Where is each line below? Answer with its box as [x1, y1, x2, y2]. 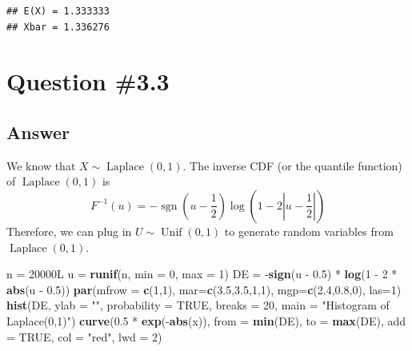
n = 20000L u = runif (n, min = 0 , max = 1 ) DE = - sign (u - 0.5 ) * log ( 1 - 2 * [6, 265, 398, 282]
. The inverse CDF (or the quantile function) [182, 157, 402, 174]
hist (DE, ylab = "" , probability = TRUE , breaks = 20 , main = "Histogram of [6, 297, 390, 313]
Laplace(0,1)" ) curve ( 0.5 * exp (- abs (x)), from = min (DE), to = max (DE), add [6, 312, 406, 329]
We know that [6, 157, 76, 174]
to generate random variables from [224, 222, 394, 239]
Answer [6, 119, 70, 144]
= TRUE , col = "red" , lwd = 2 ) [6, 328, 162, 345]
